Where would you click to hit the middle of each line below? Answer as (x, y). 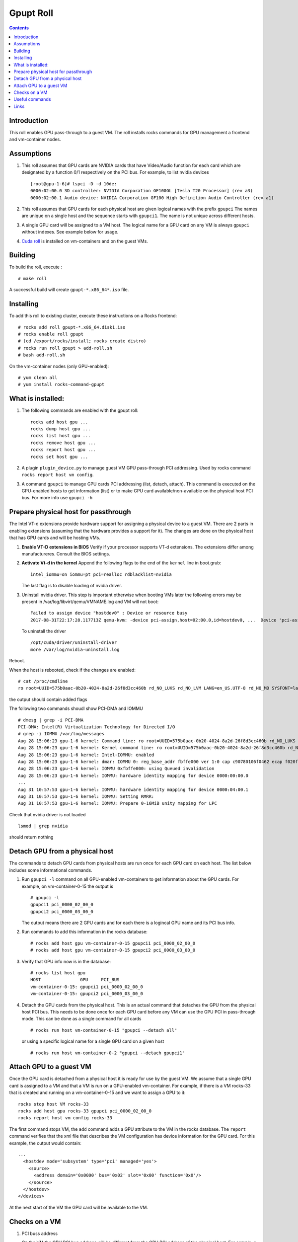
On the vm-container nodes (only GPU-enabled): (59, 366)
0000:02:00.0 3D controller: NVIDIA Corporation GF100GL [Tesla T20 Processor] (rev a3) (142, 191)
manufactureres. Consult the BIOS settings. (66, 553)
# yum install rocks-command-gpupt (61, 385)
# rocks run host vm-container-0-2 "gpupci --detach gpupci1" (108, 1053)
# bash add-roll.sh (42, 355)
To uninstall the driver (44, 631)
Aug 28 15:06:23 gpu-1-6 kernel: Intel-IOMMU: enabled (86, 755)
